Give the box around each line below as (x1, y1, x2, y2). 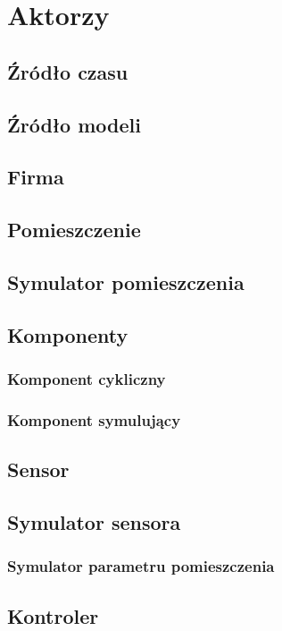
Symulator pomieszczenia (7, 268, 245, 295)
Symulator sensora (7, 507, 181, 535)
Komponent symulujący (7, 408, 181, 431)
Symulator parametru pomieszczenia (7, 555, 275, 577)
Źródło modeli (7, 110, 141, 138)
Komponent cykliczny (7, 367, 166, 389)
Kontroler (7, 601, 99, 629)
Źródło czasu (7, 57, 129, 85)
